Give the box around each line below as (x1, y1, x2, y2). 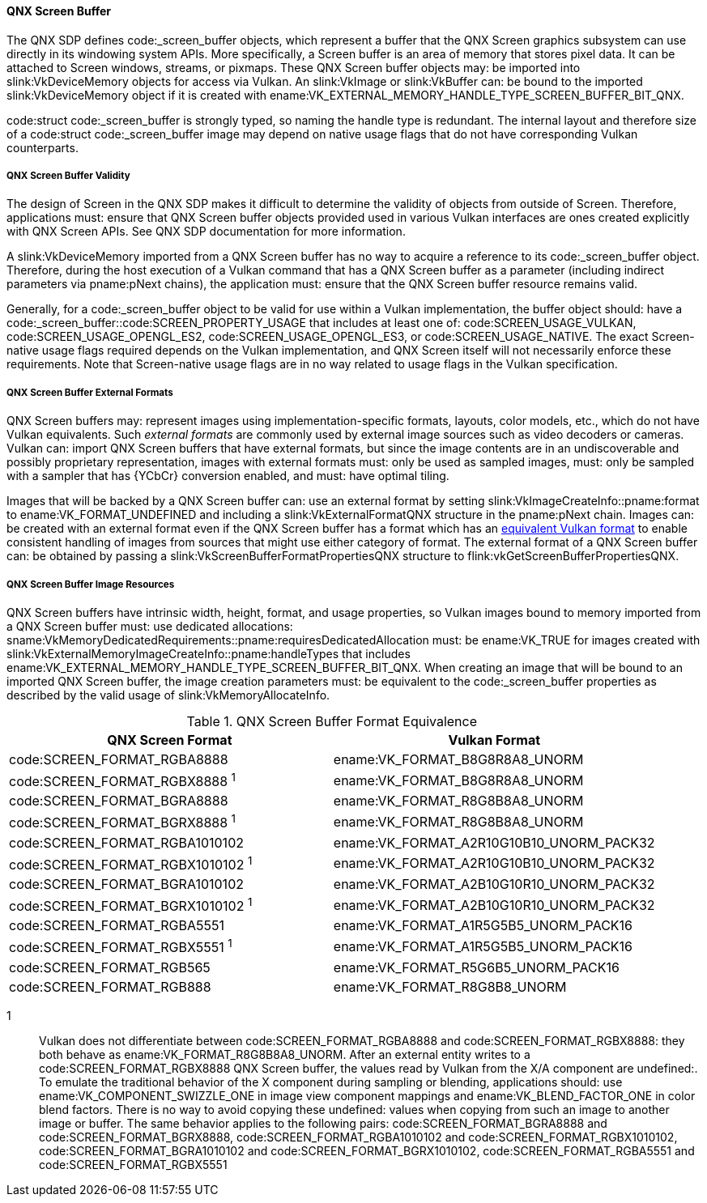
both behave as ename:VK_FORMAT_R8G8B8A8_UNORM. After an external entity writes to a (39, 1047, 530, 1061)
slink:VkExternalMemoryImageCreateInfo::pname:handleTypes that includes (6, 646, 411, 661)
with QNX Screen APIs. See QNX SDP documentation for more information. (6, 224, 406, 239)
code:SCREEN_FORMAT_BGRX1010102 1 (9, 895, 253, 915)
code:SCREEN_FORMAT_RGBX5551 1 (9, 937, 232, 956)
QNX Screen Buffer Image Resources (6, 578, 175, 590)
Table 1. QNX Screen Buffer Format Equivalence (186, 712, 478, 729)
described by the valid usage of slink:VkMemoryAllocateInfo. (6, 687, 330, 702)
